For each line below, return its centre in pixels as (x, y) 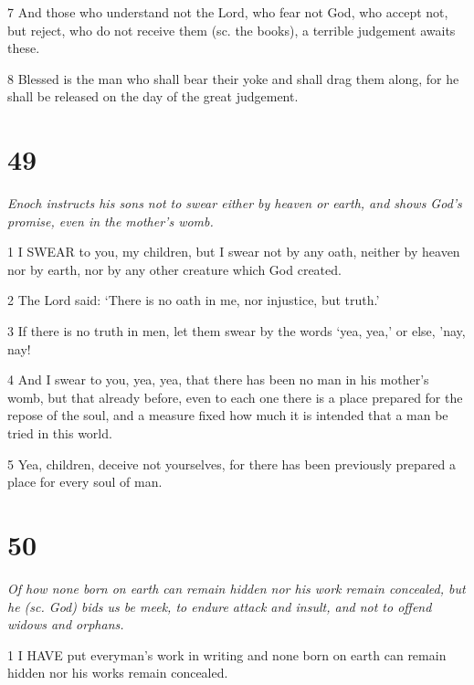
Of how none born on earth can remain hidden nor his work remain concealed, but (237, 588)
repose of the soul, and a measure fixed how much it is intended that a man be (228, 415)
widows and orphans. (66, 624)
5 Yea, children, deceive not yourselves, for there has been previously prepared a (232, 464)
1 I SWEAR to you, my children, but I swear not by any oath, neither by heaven (234, 252)
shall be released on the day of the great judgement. (153, 96)
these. (24, 48)
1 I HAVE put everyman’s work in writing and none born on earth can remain (227, 654)
